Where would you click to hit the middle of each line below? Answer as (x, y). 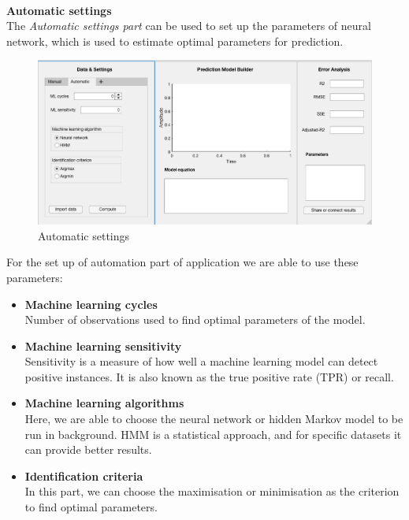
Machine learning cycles (91, 304)
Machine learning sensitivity (103, 345)
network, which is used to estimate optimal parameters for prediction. (175, 41)
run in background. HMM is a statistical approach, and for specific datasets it (213, 434)
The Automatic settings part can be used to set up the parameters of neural (189, 26)
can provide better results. (88, 449)
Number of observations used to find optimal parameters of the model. (195, 319)
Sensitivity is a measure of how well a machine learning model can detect (201, 361)
